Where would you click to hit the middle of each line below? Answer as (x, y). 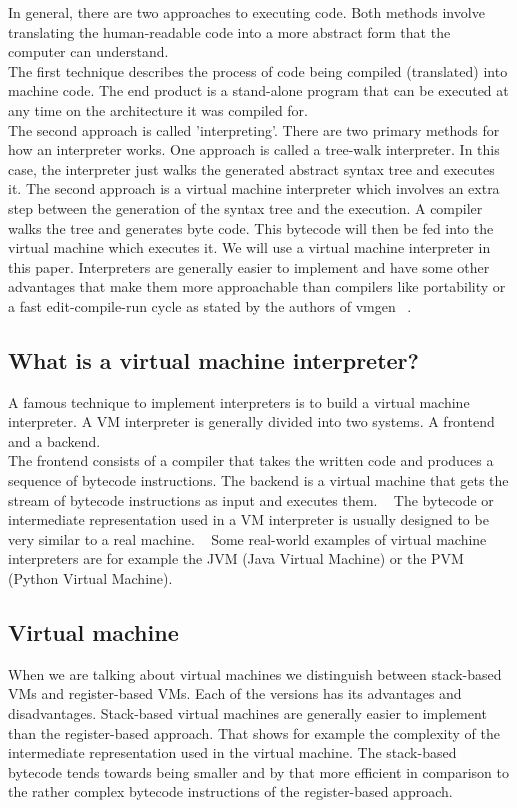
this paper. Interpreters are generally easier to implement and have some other (249, 266)
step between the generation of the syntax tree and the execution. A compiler (245, 207)
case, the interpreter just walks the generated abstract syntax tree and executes (251, 168)
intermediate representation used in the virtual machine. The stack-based (232, 752)
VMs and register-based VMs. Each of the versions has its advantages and (235, 693)
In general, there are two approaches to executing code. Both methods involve (246, 12)
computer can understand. (88, 51)
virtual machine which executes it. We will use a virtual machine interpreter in (249, 247)
